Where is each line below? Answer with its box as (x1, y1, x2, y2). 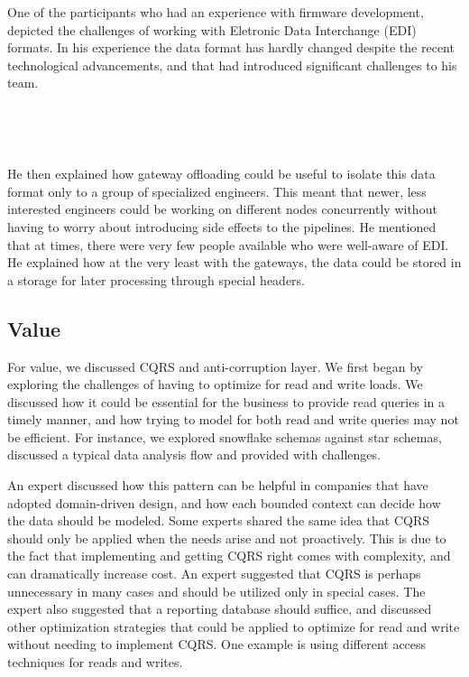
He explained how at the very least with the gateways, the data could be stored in (7, 253, 462, 272)
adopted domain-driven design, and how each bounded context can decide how (7, 493, 441, 512)
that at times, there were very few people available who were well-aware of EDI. (7, 235, 449, 254)
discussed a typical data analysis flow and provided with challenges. (7, 445, 381, 464)
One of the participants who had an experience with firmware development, (7, 3, 424, 21)
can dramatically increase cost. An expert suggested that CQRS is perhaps (7, 564, 421, 583)
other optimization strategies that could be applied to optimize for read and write (7, 617, 460, 635)
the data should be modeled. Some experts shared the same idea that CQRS (7, 511, 430, 530)
